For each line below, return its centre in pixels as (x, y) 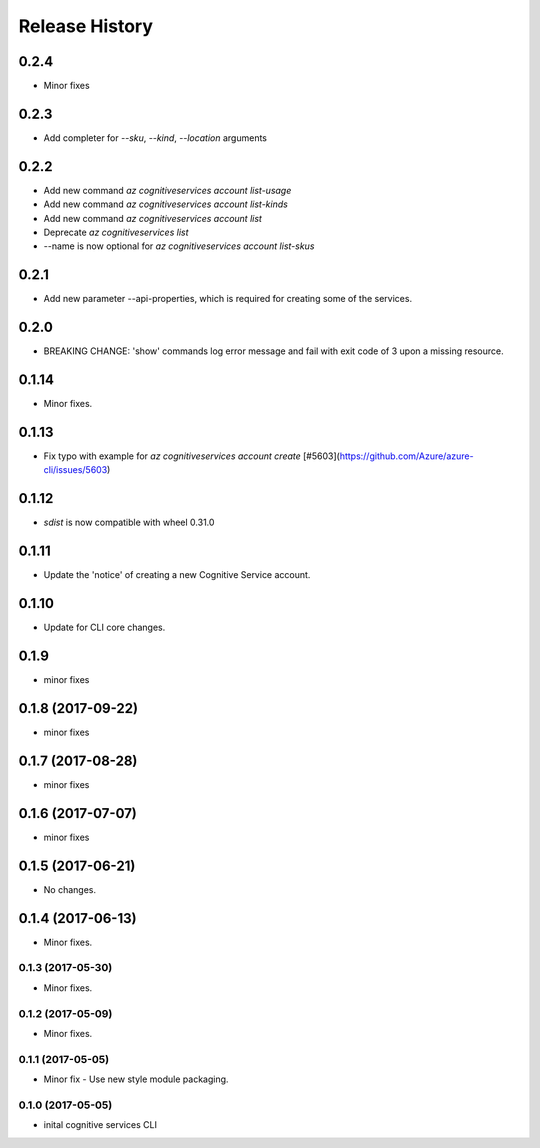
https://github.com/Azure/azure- (406, 456)
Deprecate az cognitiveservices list (116, 232)
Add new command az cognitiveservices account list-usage (167, 190)
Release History (86, 26)
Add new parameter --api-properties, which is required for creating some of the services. (228, 299)
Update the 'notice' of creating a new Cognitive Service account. (177, 575)
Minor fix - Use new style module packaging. (136, 1079)
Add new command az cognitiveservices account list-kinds (166, 204)
